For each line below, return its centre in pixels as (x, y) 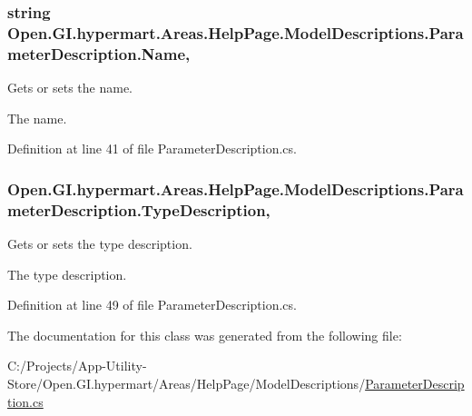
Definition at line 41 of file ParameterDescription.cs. (152, 149)
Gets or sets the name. (70, 88)
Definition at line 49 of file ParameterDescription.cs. (152, 305)
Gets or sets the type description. (100, 243)
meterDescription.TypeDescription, (139, 209)
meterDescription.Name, (99, 53)
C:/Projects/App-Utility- (77, 366)
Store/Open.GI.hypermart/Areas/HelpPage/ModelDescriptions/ (187, 383)
